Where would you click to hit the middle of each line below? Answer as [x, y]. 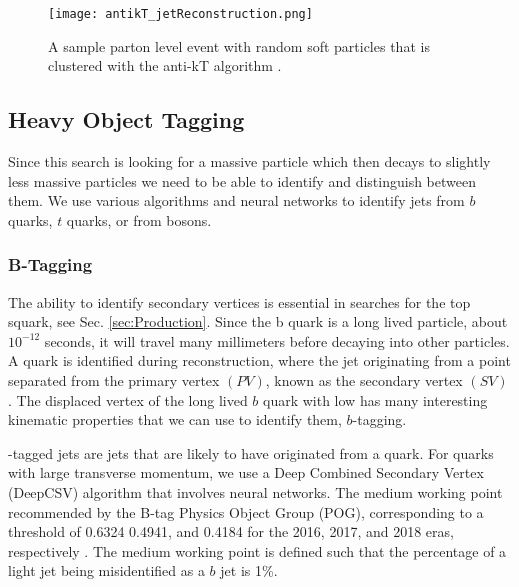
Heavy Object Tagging [126, 119]
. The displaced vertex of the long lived [128, 399]
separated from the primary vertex [114, 380]
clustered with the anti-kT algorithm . [165, 65]
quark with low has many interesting [375, 399]
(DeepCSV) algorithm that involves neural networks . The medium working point [255, 491]
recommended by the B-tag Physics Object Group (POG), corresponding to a [246, 511]
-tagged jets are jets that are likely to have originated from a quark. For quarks [251, 452]
